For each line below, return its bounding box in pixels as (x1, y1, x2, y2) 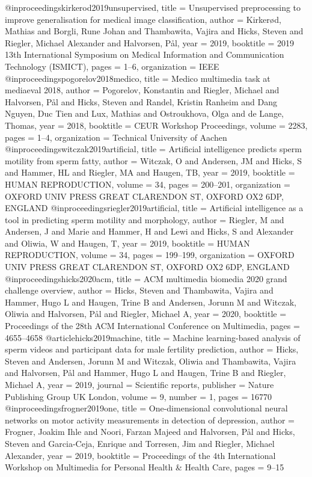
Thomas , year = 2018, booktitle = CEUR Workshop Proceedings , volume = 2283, (5, 118, 308, 131)
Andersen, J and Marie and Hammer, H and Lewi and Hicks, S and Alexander (5, 225, 294, 238)
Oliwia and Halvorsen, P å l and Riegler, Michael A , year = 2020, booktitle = (5, 307, 287, 320)
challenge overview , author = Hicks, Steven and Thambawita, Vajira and (5, 284, 274, 297)
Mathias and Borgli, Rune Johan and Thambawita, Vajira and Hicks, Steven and (5, 25, 304, 37)
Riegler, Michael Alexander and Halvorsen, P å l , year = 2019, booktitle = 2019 (5, 36, 294, 49)
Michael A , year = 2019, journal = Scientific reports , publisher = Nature (5, 378, 274, 390)
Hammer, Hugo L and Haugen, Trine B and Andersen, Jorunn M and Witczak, (5, 295, 297, 308)
